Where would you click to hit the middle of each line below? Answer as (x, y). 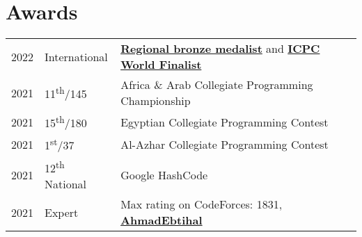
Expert (62, 212)
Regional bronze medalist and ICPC (220, 49)
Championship (156, 101)
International (76, 56)
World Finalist (161, 65)
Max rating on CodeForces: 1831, (202, 204)
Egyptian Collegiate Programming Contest (225, 122)
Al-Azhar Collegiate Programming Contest (225, 145)
